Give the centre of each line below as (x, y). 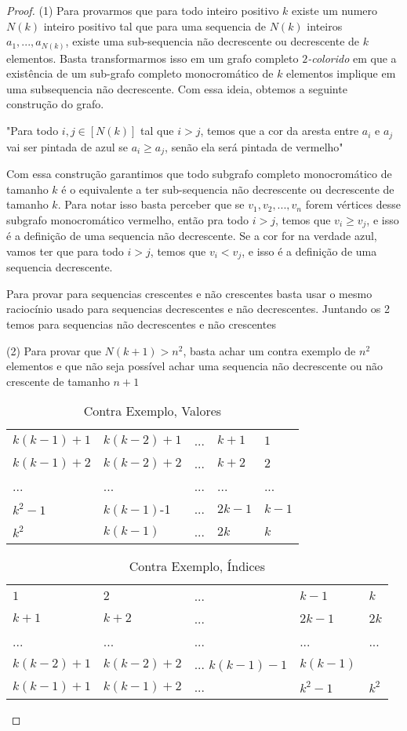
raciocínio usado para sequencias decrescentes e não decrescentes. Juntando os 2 (198, 309)
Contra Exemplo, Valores (153, 411)
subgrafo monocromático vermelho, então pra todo (128, 219)
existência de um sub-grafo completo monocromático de (140, 73)
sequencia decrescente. (60, 267)
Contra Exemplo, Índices (197, 566)
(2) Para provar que (54, 350)
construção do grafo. (55, 104)
